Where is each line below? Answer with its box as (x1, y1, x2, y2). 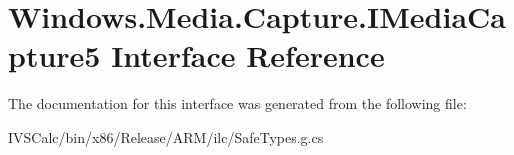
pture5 (8, 35, 101, 76)
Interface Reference (111, 35, 385, 76)
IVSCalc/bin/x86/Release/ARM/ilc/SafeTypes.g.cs (8, 126, 324, 147)
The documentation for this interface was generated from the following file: (8, 93, 467, 114)
